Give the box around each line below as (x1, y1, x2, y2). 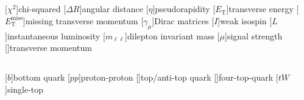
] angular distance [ (79, 2, 149, 15)
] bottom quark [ (10, 71, 70, 84)
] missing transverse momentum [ (23, 14, 144, 27)
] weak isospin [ (217, 14, 272, 27)
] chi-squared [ (16, 2, 66, 15)
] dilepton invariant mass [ (125, 29, 220, 42)
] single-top (5, 82, 44, 95)
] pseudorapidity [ (152, 2, 216, 15)
